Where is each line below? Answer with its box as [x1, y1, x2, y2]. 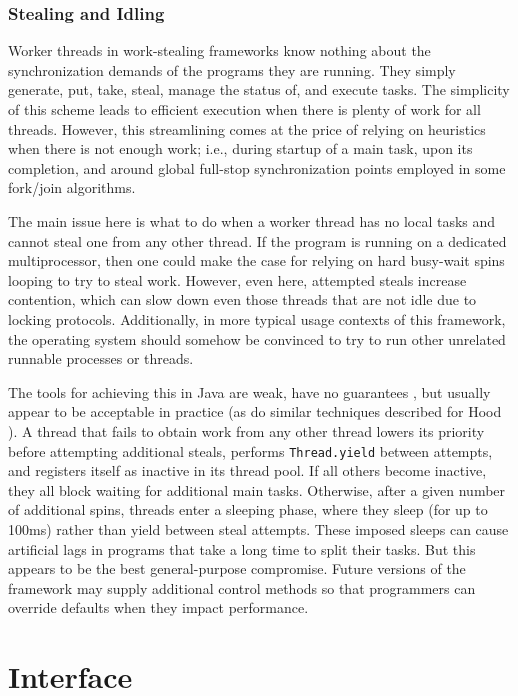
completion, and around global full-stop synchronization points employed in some [8, 157, 506, 178]
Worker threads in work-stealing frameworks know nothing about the [8, 40, 431, 61]
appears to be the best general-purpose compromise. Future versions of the [8, 558, 466, 579]
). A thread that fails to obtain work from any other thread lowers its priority [8, 420, 485, 441]
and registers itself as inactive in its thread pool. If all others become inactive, [8, 460, 487, 481]
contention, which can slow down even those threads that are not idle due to [8, 289, 477, 310]
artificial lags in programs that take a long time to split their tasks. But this [8, 538, 476, 559]
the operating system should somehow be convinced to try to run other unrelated [8, 328, 506, 349]
